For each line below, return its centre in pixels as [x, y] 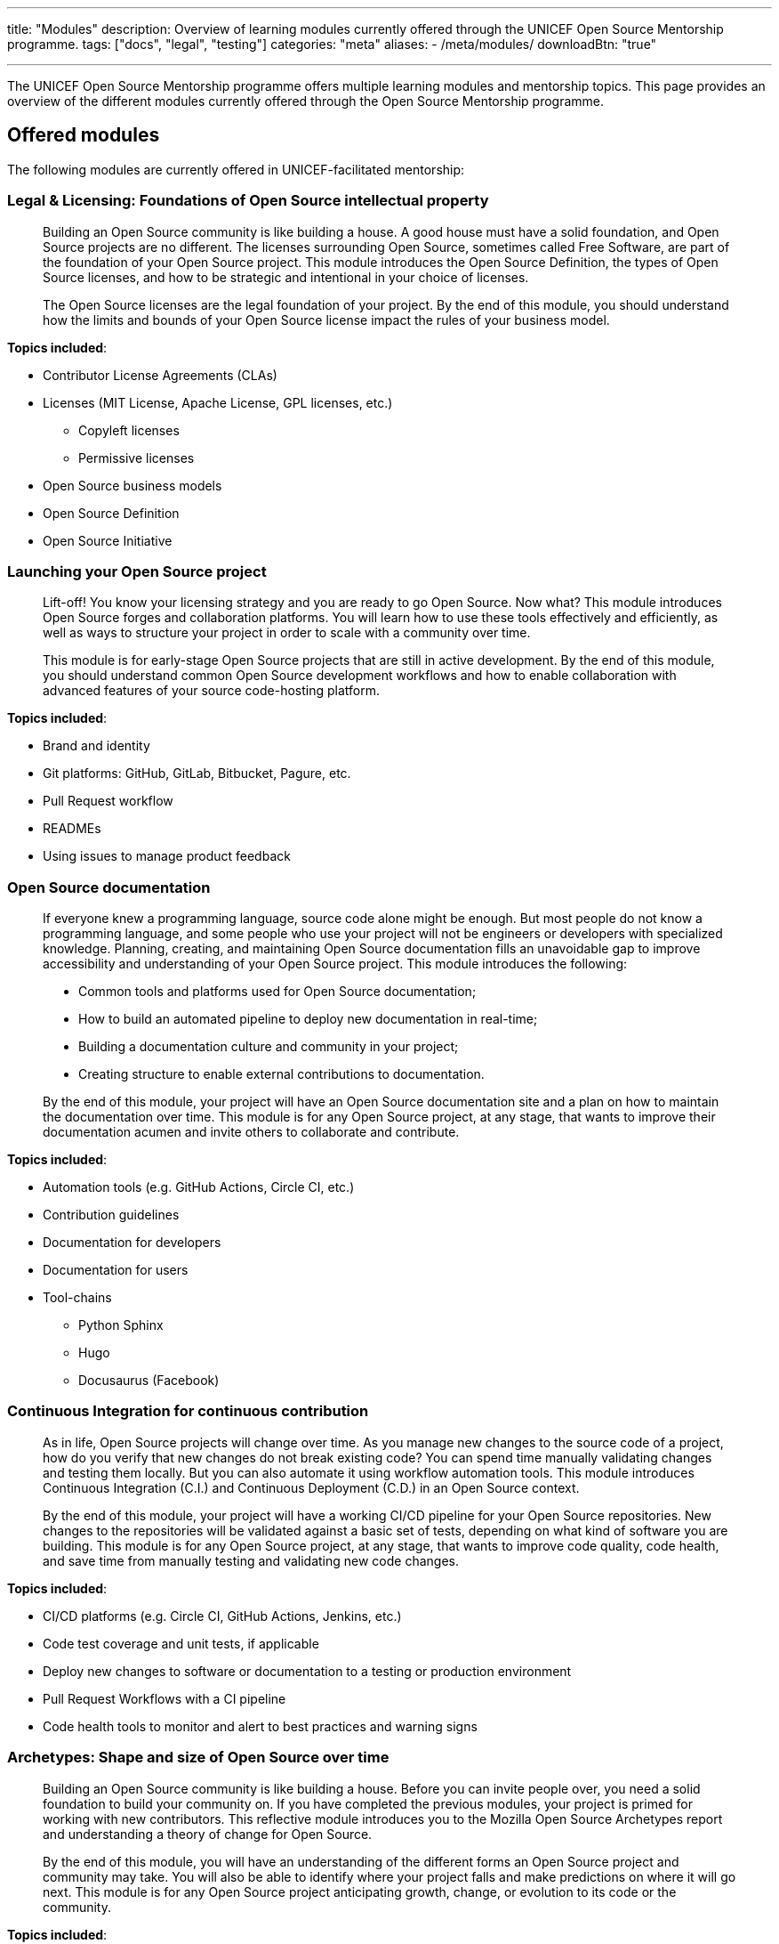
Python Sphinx [121, 1325]
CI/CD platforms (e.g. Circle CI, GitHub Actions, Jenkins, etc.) [222, 1616]
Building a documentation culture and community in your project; [269, 1047]
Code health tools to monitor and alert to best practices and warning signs [260, 1726]
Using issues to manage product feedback [167, 856]
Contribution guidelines [111, 1215]
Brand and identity [96, 746]
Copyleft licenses [129, 430]
